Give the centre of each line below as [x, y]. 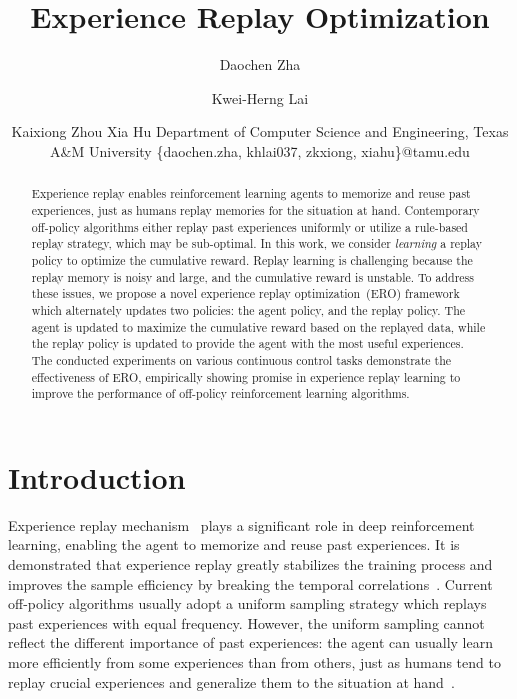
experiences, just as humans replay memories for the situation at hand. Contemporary [255, 209]
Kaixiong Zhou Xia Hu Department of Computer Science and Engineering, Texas [260, 131]
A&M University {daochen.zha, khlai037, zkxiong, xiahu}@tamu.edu [260, 150]
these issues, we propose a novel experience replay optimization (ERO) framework [245, 293]
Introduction [97, 476]
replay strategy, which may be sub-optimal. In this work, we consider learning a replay [256, 243]
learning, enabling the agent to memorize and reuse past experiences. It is [234, 544]
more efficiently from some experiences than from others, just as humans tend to [254, 661]
